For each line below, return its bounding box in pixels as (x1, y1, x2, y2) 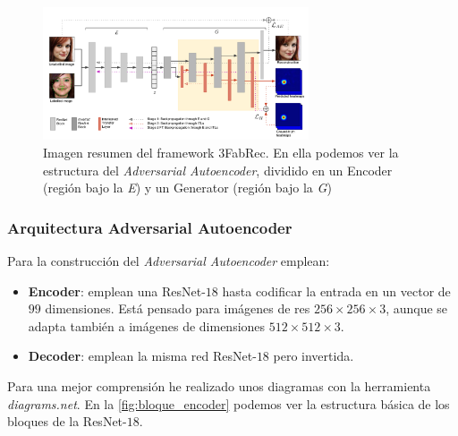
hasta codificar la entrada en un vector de (222, 281, 451, 300)
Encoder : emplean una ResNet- (28, 281, 206, 300)
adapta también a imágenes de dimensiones (28, 316, 266, 335)
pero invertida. (273, 346, 354, 365)
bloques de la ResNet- (7, 412, 127, 431)
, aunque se (386, 299, 448, 318)
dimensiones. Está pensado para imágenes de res (45, 299, 310, 318)
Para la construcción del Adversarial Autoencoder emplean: (7, 251, 330, 269)
